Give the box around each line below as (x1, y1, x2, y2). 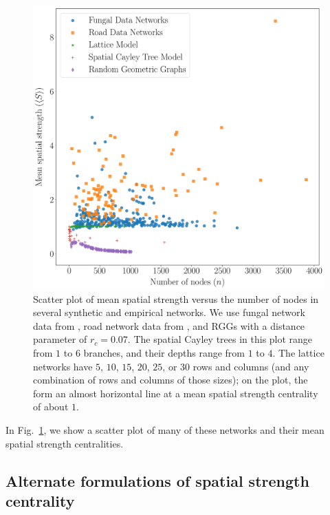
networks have (33, 359, 93, 373)
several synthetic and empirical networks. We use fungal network (33, 305, 305, 319)
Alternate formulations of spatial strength (5, 470, 309, 491)
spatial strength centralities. (5, 436, 124, 450)
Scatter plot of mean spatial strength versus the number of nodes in (33, 291, 319, 306)
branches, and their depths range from (83, 345, 245, 359)
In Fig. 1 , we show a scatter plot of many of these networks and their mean (5, 422, 324, 437)
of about (33, 399, 69, 414)
